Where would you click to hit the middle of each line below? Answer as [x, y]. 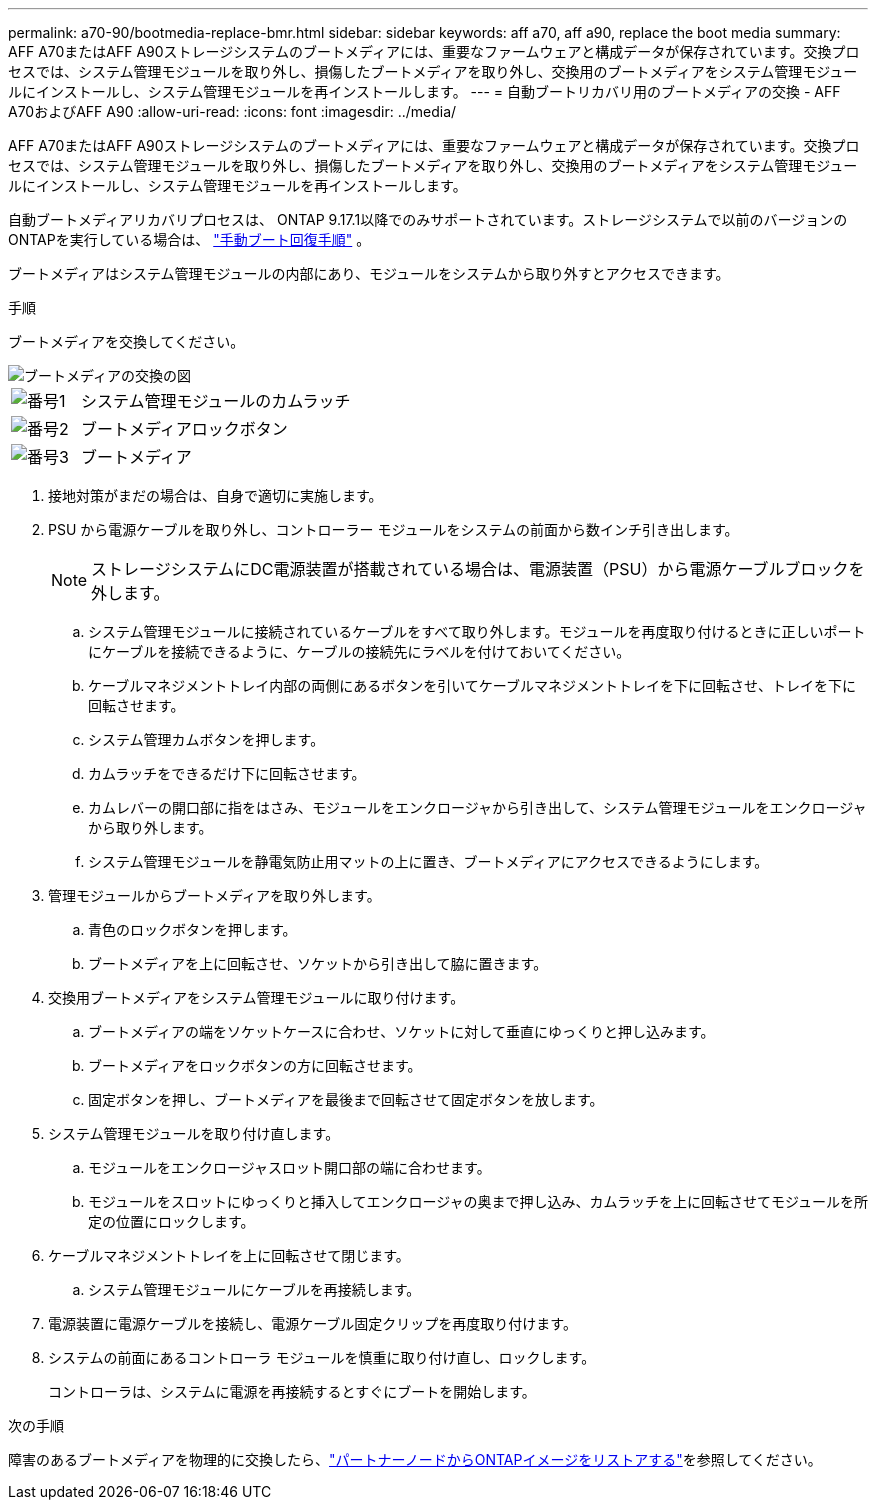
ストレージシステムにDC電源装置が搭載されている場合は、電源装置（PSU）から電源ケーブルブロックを [478, 569]
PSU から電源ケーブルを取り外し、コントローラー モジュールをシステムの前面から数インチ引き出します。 [393, 529]
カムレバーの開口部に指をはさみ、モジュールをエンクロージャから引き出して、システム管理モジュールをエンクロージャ [477, 807]
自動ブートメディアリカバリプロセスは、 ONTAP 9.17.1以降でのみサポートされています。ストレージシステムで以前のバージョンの [428, 219]
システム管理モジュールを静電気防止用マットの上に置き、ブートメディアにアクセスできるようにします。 [428, 861]
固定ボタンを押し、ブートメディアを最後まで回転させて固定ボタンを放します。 [346, 1099]
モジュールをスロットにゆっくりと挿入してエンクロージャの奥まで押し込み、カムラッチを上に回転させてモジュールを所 [478, 1201]
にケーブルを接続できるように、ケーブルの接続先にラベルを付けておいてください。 [359, 651]
